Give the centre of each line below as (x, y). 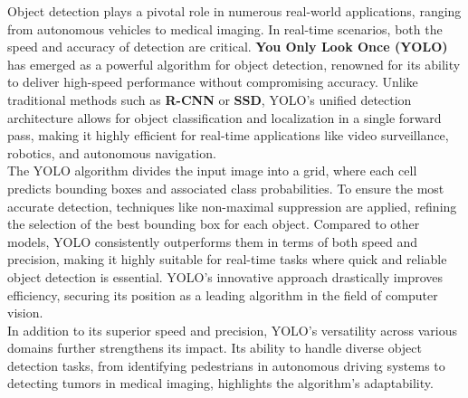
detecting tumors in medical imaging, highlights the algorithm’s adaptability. (220, 383)
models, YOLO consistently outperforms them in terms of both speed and (213, 241)
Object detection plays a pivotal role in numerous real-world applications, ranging (234, 11)
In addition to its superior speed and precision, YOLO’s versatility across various (232, 330)
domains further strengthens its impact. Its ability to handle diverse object (215, 348)
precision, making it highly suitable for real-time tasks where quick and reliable (227, 259)
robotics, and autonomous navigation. (112, 152)
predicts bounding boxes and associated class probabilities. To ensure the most (226, 188)
